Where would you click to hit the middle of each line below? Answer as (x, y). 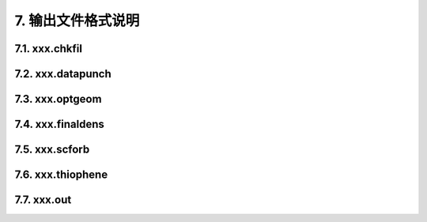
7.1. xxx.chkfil (49, 49)
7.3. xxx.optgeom (58, 99)
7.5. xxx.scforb (52, 150)
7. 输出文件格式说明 (77, 21)
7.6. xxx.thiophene (61, 175)
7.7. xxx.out (43, 200)
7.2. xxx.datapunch (63, 74)
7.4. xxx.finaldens (59, 124)
